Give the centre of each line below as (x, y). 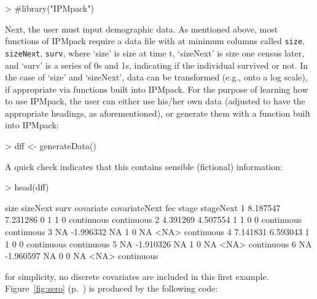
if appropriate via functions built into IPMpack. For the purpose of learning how (157, 89)
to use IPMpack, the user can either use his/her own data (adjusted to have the (155, 101)
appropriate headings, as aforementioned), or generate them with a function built (158, 113)
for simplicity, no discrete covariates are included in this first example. (137, 276)
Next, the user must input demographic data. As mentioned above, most (142, 29)
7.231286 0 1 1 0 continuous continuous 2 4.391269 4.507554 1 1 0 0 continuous (154, 219)
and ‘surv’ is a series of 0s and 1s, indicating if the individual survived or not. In (157, 65)
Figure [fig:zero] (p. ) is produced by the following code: (112, 288)
